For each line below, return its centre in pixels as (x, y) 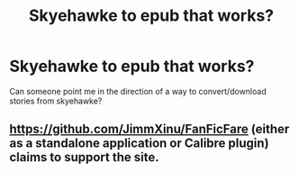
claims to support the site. (84, 157)
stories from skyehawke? (56, 101)
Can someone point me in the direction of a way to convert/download (138, 91)
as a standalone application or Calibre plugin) (139, 144)
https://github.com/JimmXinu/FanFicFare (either (149, 129)
